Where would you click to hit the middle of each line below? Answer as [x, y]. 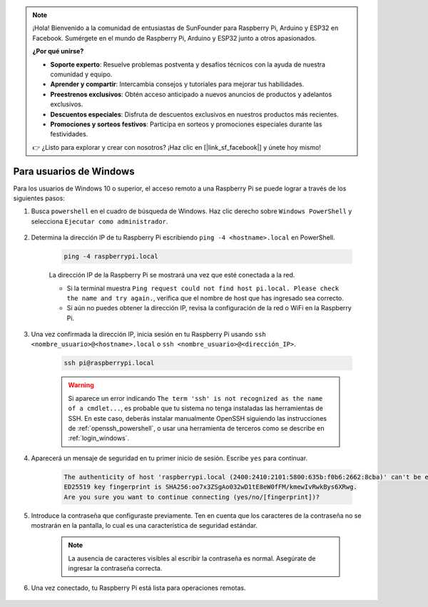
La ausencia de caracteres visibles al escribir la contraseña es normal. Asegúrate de [192, 558]
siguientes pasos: [39, 198]
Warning [81, 385]
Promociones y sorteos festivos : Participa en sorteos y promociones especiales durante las [186, 124]
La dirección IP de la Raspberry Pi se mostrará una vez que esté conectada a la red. [172, 275]
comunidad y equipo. [81, 74]
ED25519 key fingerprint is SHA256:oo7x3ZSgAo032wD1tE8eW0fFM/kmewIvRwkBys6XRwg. [211, 487]
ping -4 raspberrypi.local [111, 256]
